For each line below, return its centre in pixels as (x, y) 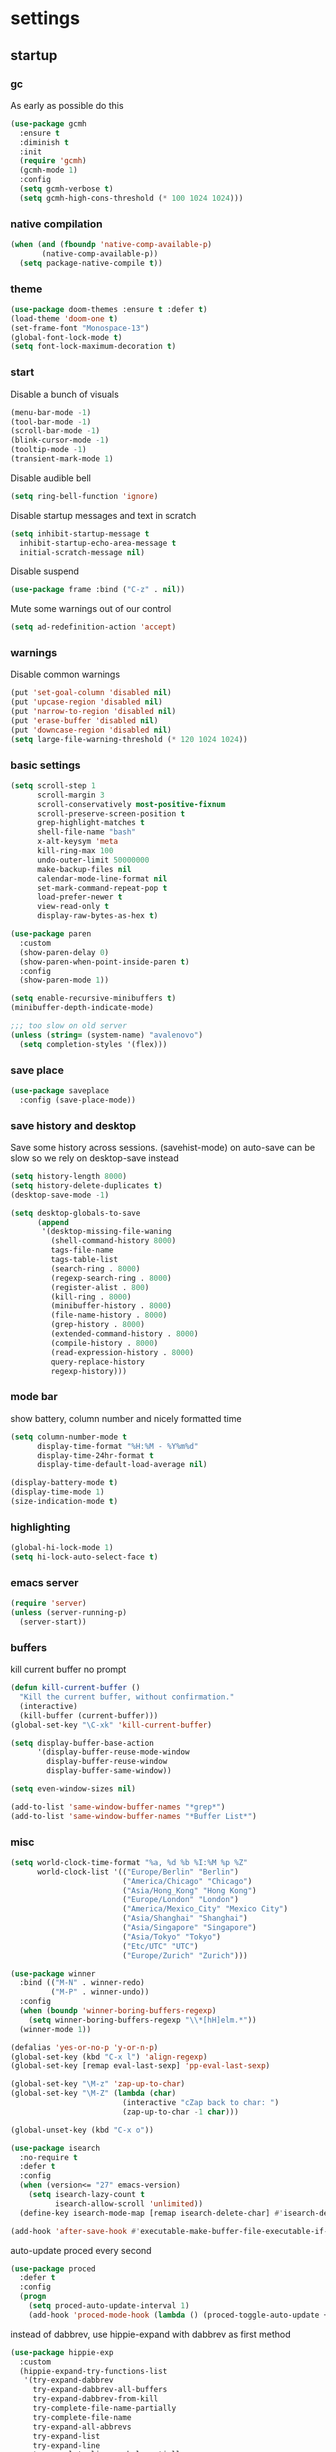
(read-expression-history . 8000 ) (122, 1352)
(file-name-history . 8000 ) (109, 1315)
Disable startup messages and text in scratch (103, 515)
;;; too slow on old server (69, 1026)
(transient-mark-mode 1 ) (62, 459)
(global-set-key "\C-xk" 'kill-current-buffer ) (111, 1725)
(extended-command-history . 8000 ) (124, 1334)
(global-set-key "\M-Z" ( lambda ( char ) (93, 2093)
